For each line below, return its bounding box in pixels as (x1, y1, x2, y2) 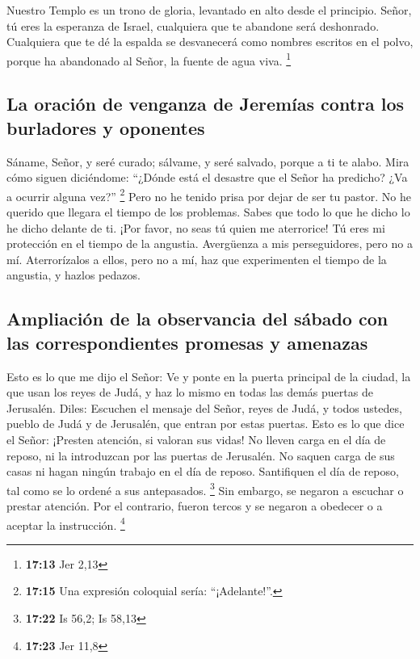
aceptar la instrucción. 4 (6, 514, 125, 533)
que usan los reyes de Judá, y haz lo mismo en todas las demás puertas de (6, 384, 373, 401)
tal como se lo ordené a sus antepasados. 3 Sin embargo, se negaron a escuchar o (6, 479, 404, 498)
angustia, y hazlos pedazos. (6, 267, 141, 283)
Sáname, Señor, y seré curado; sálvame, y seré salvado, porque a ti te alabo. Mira (6, 153, 409, 170)
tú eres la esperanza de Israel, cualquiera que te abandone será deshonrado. (6, 17, 380, 34)
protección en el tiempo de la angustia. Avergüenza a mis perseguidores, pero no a (6, 235, 413, 252)
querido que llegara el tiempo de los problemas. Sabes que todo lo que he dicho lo (6, 204, 410, 220)
